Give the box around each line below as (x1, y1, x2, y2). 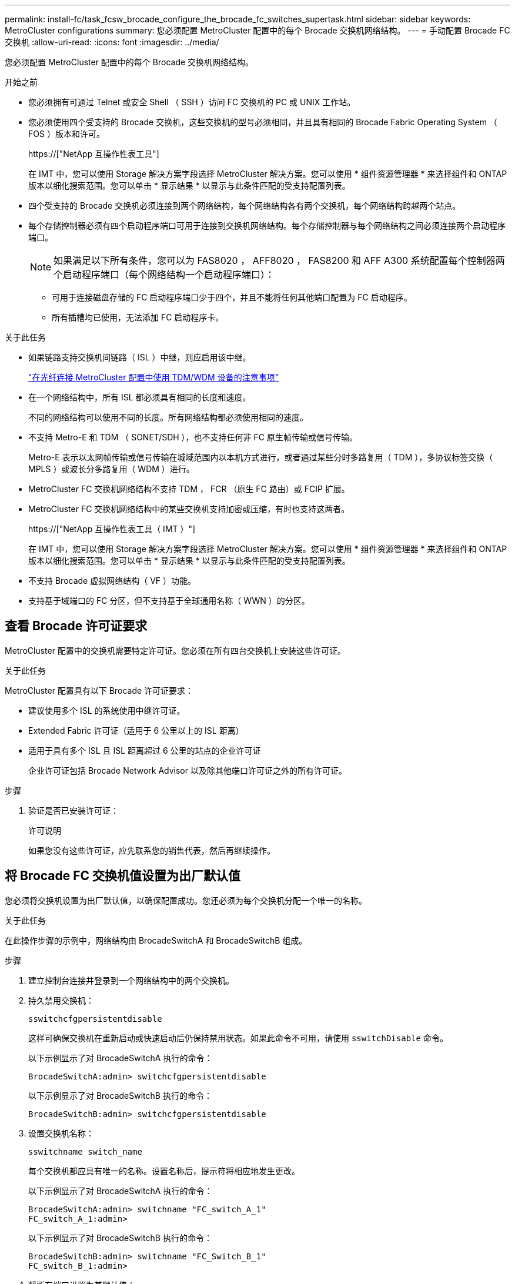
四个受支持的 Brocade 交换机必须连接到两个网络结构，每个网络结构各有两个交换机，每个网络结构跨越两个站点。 (28, 200, 461, 210)
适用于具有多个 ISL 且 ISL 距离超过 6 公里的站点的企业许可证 (28, 745, 261, 755)
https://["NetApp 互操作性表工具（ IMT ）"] (28, 524, 196, 534)
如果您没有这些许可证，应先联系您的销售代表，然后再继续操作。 (28, 845, 275, 855)
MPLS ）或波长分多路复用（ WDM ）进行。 (28, 464, 195, 474)
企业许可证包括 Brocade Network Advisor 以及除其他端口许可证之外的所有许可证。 (28, 765, 347, 775)
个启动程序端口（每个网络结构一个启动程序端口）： (53, 269, 275, 280)
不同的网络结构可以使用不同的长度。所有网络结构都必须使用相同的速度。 (28, 412, 308, 422)
